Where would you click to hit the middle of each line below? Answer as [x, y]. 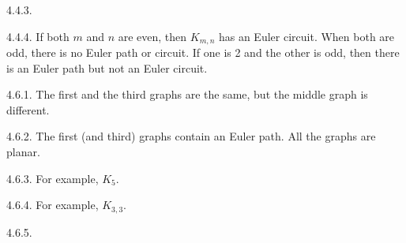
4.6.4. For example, [53, 205]
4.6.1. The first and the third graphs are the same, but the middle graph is [187, 94]
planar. [23, 152]
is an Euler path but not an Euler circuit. [107, 67]
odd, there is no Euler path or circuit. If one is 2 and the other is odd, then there [203, 52]
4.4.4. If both [38, 36]
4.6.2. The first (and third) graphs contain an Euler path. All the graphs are [191, 136]
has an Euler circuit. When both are [306, 36]
